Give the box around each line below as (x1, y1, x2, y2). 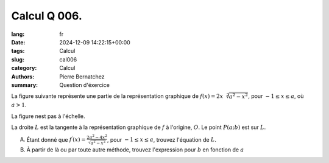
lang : (11, 30, 25, 38)
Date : (11, 38, 26, 46)
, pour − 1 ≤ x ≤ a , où (247, 92, 304, 100)
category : (11, 64, 37, 72)
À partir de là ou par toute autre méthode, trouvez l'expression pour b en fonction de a (26, 146, 244, 153)
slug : (11, 55, 24, 63)
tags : (11, 47, 25, 55)
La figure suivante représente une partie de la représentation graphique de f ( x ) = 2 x (11, 92, 224, 100)
